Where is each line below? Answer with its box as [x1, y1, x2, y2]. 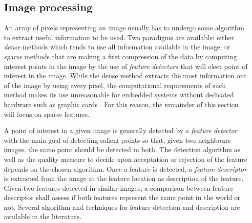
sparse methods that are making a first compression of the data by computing [4, 51, 237, 61]
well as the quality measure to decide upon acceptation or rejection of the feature [4, 154, 248, 164]
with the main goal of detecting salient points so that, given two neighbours [4, 134, 231, 145]
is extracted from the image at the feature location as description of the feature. [4, 173, 244, 183]
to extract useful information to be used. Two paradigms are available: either [4, 32, 234, 42]
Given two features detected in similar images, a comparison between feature [4, 182, 233, 193]
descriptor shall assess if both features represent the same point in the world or [4, 192, 241, 202]
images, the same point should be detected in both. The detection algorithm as [4, 144, 241, 155]
